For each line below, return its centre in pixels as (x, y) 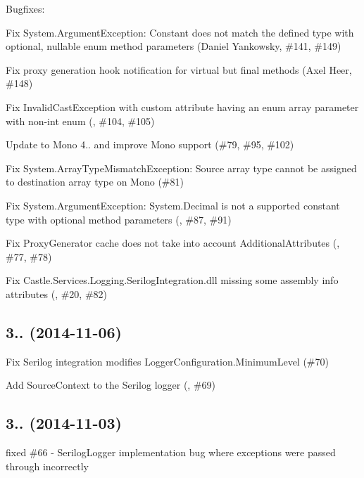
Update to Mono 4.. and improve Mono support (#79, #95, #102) (150, 144)
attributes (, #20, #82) (57, 293)
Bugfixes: (25, 8)
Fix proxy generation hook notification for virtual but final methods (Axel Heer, (179, 69)
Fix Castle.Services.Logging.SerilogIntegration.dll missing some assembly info (172, 280)
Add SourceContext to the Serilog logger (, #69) (111, 385)
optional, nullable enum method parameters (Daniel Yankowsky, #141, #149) (174, 46)
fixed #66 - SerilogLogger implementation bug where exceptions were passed (171, 452)
